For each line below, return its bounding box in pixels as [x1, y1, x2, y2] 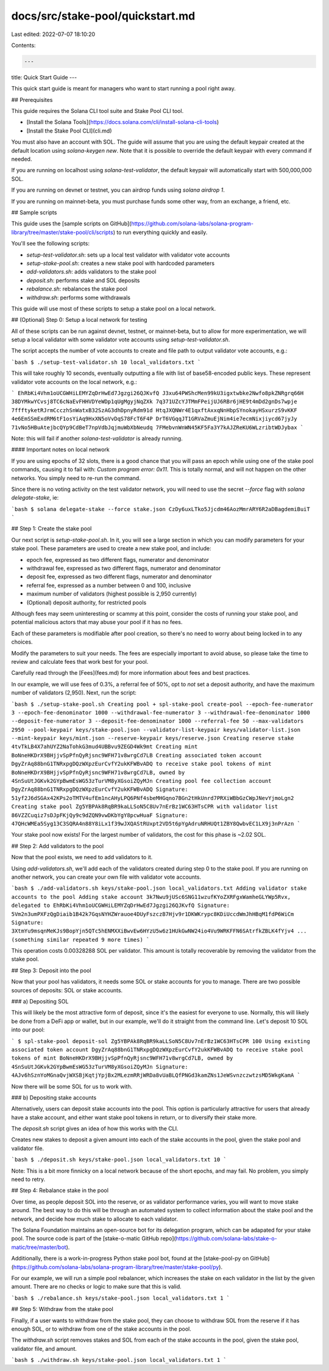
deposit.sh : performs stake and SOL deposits [26, 277, 140, 284]
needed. [11, 156, 32, 163]
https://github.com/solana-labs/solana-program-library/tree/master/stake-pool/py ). [13, 1263, 222, 1270]
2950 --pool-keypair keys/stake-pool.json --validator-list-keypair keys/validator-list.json [11, 726, 301, 733]
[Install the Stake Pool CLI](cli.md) [26, 127, 112, 134]
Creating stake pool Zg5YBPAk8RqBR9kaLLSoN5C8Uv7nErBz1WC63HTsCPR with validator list [11, 803, 278, 810]
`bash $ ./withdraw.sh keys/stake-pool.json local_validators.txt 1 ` [11, 1356, 227, 1364]
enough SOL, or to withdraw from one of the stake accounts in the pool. [11, 1325, 192, 1333]
